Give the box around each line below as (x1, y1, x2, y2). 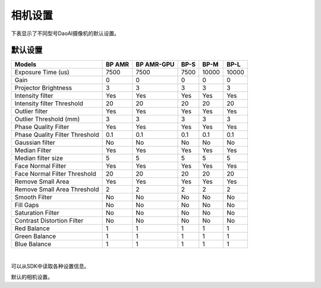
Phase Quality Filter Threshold (14, 131, 99, 139)
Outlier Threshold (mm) (14, 115, 80, 123)
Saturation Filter (14, 209, 59, 217)
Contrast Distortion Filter (14, 217, 84, 225)
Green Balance (14, 232, 56, 240)
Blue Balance (14, 240, 52, 248)
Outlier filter (14, 107, 48, 115)
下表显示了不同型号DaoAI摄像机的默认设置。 (11, 30, 120, 37)
